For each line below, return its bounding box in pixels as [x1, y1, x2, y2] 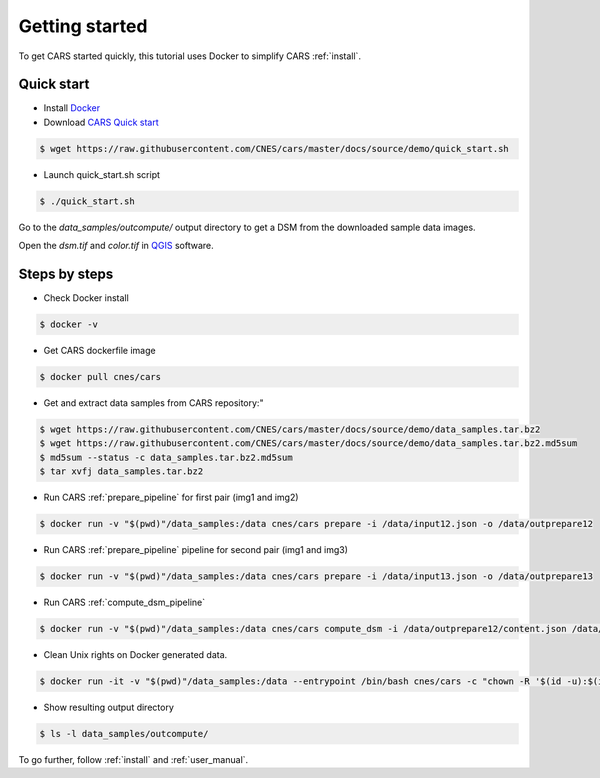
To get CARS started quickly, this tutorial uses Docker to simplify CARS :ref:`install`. [18, 50, 362, 62]
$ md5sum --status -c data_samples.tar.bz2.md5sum [39, 451, 294, 463]
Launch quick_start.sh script [43, 168, 160, 180]
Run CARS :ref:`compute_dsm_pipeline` [43, 596, 206, 609]
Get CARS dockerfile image [43, 345, 156, 357]
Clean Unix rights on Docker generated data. [43, 649, 228, 661]
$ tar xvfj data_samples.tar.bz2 [39, 466, 204, 477]
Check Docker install [43, 292, 129, 304]
